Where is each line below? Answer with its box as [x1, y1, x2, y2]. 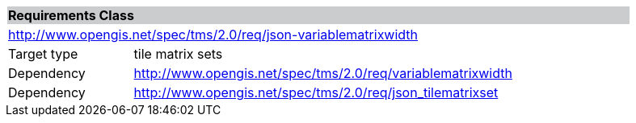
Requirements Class [8, 7, 134, 23]
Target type [8, 46, 78, 62]
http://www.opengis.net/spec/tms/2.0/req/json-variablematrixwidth [8, 27, 419, 43]
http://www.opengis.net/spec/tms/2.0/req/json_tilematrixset [133, 84, 499, 100]
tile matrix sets [133, 46, 223, 62]
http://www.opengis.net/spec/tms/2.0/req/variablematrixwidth [133, 65, 512, 81]
